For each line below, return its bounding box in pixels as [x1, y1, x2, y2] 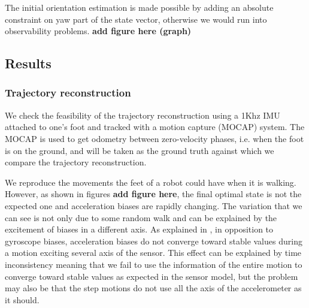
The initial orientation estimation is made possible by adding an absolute [5, 1, 274, 13]
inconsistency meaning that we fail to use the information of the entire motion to [5, 258, 302, 270]
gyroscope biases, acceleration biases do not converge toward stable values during [5, 234, 302, 247]
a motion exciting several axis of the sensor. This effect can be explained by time [5, 246, 302, 259]
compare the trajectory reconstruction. [5, 156, 147, 168]
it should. [5, 293, 40, 306]
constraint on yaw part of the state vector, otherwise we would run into [5, 13, 267, 25]
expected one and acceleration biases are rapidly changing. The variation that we [5, 199, 302, 212]
